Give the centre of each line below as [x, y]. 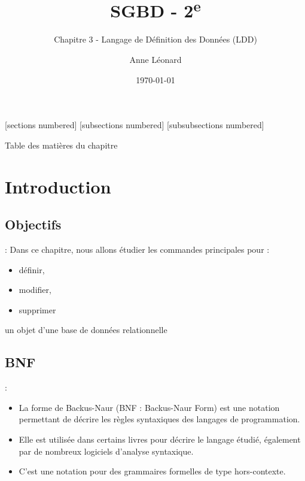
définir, [32, 269]
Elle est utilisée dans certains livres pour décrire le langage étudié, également [160, 439]
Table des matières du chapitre [61, 145]
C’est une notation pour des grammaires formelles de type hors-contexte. [152, 471]
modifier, [35, 290]
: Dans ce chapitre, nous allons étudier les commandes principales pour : [137, 249]
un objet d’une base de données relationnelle [86, 330]
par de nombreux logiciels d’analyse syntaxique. [106, 451]
